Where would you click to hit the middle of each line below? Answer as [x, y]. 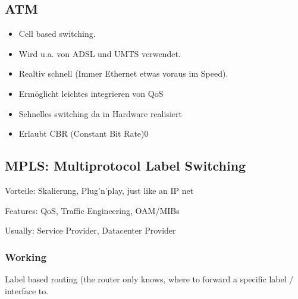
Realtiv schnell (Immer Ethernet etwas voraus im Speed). [123, 73]
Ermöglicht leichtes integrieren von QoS [91, 93]
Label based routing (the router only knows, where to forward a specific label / [149, 278]
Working [26, 256]
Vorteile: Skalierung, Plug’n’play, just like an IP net [99, 190]
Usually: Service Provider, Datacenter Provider [90, 230]
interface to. [27, 290]
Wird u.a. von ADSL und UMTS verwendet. [100, 53]
